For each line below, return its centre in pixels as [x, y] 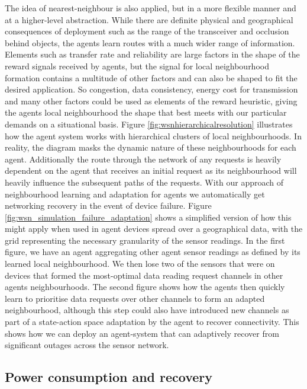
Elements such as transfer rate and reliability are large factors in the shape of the [152, 54]
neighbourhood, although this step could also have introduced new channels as [147, 310]
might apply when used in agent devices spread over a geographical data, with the [154, 229]
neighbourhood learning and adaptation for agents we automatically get [135, 194]
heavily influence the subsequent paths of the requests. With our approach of [144, 182]
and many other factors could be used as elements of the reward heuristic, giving [151, 101]
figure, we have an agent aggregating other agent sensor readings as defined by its [153, 252]
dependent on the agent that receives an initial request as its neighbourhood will [151, 170]
